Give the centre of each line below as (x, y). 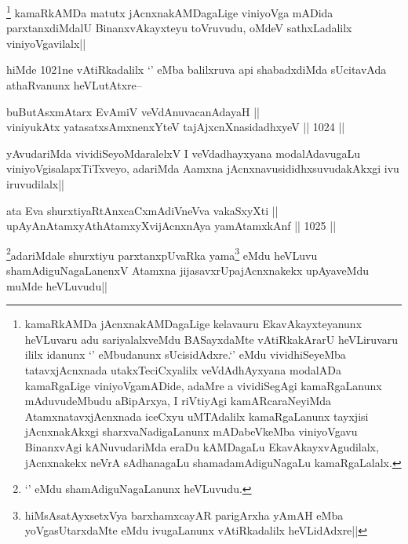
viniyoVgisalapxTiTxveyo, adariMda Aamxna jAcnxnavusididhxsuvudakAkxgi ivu (203, 168)
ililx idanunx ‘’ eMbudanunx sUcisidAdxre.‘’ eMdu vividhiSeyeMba (185, 354)
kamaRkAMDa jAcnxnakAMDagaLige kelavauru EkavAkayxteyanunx (193, 324)
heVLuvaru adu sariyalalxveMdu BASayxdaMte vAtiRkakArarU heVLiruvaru (211, 339)
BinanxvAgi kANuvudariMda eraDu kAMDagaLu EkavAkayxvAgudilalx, (202, 446)
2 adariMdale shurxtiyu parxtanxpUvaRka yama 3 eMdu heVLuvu (162, 254)
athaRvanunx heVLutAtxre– (74, 85)
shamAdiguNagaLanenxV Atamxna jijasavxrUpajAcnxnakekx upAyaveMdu (188, 270)
